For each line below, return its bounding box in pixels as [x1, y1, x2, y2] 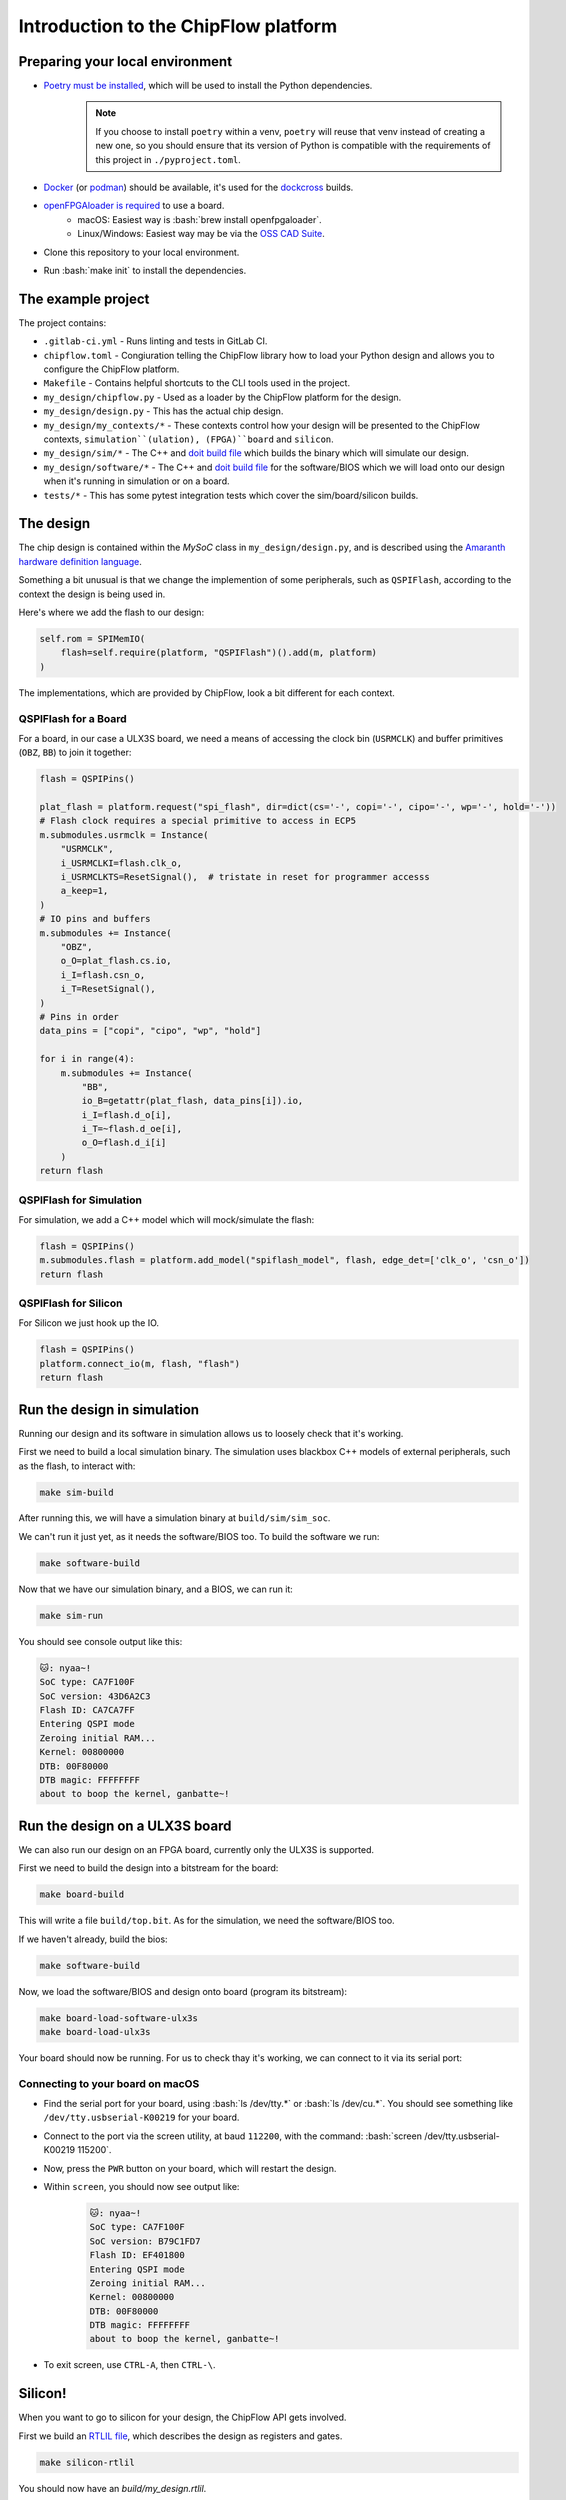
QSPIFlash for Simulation [18, 1193, 142, 1207]
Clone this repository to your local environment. [43, 246, 240, 258]
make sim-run [39, 1610, 104, 1621]
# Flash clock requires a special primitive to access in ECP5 [39, 815, 357, 827]
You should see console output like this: [18, 1635, 183, 1647]
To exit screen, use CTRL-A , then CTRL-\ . [43, 2359, 216, 2371]
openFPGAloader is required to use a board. [43, 200, 225, 212]
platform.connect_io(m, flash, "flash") [39, 1358, 240, 1369]
